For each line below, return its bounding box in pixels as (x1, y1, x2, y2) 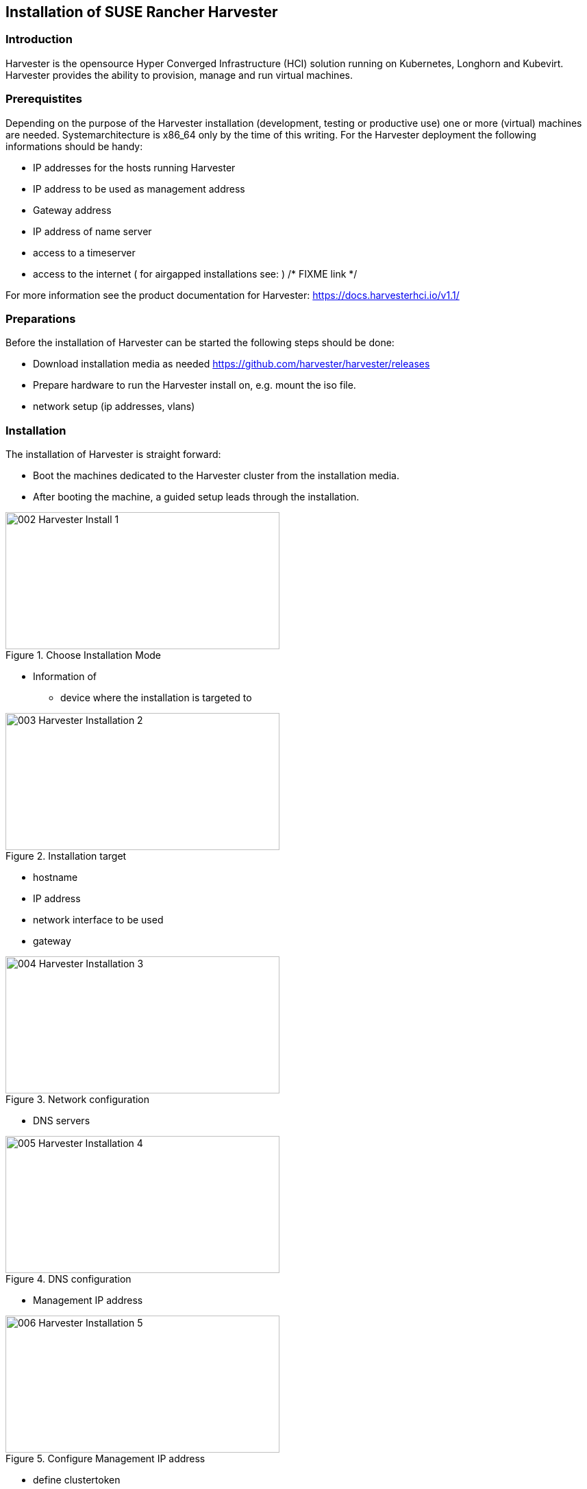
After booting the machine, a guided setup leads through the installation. (33, 491, 360, 503)
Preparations (5, 311, 76, 326)
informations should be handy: (5, 140, 143, 152)
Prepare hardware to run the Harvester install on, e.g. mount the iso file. (33, 379, 356, 391)
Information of (33, 670, 97, 683)
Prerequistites (5, 92, 82, 106)
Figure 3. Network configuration (5, 1093, 150, 1106)
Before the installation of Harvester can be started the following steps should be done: (5, 337, 395, 349)
